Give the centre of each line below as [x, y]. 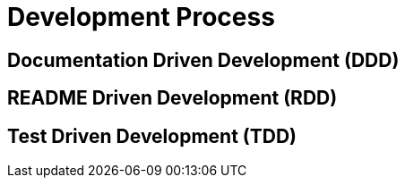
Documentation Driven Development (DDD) [203, 60]
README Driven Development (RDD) [172, 98]
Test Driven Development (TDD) [152, 136]
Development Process [141, 17]
